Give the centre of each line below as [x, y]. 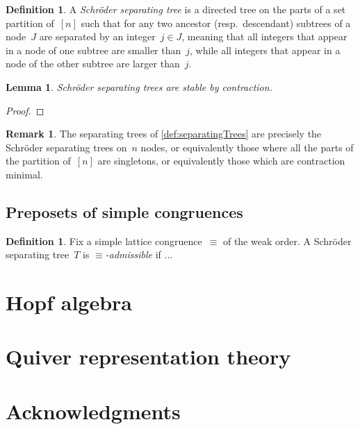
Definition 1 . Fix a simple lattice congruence [104, 241]
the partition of [38, 161]
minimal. [24, 174]
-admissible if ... [139, 254]
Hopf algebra [69, 302]
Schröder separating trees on [66, 147]
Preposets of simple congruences [124, 211]
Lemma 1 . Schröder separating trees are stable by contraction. [139, 86]
